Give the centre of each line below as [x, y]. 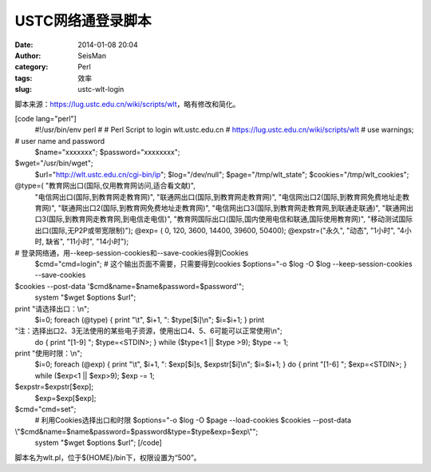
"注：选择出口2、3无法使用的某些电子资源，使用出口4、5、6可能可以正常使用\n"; [148, 331]
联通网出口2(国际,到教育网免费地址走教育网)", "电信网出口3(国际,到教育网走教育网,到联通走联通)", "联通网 [234, 208]
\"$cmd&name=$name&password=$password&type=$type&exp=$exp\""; [136, 431]
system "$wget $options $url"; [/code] [99, 442]
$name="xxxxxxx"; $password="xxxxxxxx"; [107, 153]
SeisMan [92, 55]
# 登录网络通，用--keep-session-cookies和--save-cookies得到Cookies [132, 252]
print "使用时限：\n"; [49, 353]
